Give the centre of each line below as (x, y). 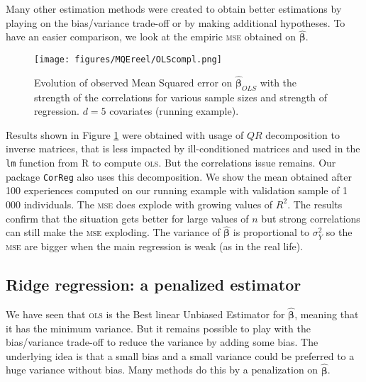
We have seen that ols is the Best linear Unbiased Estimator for (145, 314)
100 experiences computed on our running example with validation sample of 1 (177, 190)
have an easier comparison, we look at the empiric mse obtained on (151, 36)
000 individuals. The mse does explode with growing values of (139, 204)
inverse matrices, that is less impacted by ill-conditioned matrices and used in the (183, 148)
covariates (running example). (174, 111)
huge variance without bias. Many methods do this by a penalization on (162, 370)
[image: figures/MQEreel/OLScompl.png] (128, 60)
